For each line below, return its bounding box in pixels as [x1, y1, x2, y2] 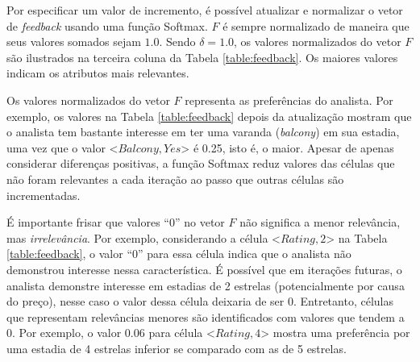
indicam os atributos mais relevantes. [6, 64, 189, 81]
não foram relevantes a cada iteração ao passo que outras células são [6, 170, 344, 187]
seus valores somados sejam [6, 33, 141, 50]
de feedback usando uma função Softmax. [6, 17, 208, 34]
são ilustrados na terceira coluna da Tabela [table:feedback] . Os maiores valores [6, 48, 398, 65]
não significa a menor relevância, [239, 214, 401, 231]
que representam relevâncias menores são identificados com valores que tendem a [6, 308, 405, 325]
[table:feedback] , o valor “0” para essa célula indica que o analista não [6, 245, 351, 262]
